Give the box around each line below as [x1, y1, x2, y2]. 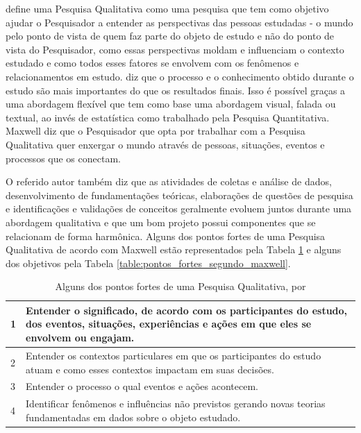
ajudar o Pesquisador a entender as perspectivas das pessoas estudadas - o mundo [6, 15, 353, 29]
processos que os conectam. [6, 151, 121, 165]
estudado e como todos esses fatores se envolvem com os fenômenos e [6, 56, 299, 70]
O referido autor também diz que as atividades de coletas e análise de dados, [6, 174, 332, 189]
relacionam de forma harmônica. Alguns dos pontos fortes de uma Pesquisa [6, 228, 326, 243]
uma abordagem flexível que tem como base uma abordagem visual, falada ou [6, 96, 336, 111]
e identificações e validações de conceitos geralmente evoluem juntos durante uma [6, 201, 352, 216]
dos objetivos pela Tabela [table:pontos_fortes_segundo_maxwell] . [6, 255, 291, 270]
